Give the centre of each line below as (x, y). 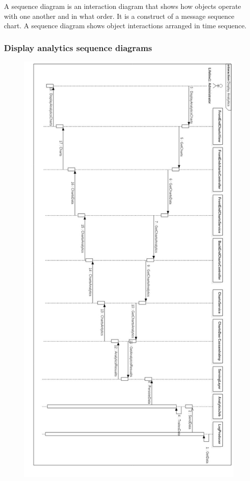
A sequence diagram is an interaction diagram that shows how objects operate (123, 6)
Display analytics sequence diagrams (78, 47)
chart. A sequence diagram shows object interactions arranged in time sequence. (125, 26)
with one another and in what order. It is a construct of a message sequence (119, 16)
